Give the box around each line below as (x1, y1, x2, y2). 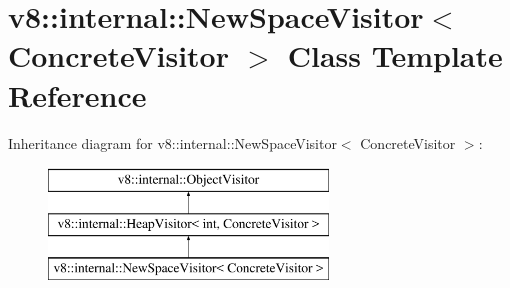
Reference (8, 74, 147, 115)
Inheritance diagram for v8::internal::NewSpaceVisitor (8, 132, 337, 153)
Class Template (287, 35, 503, 76)
